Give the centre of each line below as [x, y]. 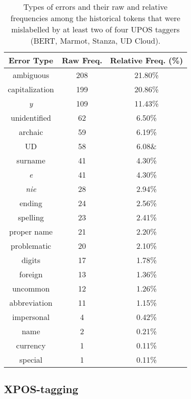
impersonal [31, 317]
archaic [31, 132]
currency [31, 345]
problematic [31, 246]
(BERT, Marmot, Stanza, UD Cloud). [95, 40]
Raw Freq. [82, 60]
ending [31, 203]
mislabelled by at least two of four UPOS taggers [95, 29]
